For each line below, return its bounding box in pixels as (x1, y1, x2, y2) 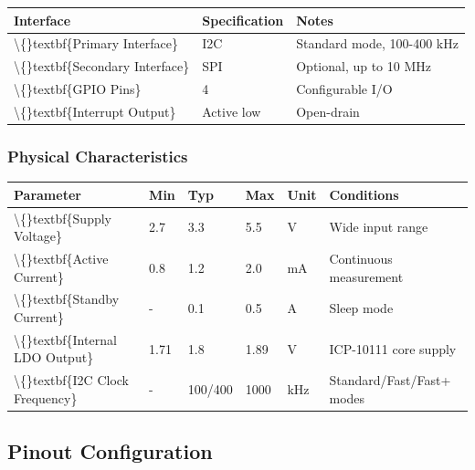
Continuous (329, 248, 393, 267)
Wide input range (329, 217, 428, 236)
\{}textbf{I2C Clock (14, 371, 129, 390)
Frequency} (14, 388, 78, 407)
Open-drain (296, 101, 360, 120)
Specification (202, 10, 284, 29)
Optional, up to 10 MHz (296, 57, 432, 76)
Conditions (329, 184, 399, 204)
